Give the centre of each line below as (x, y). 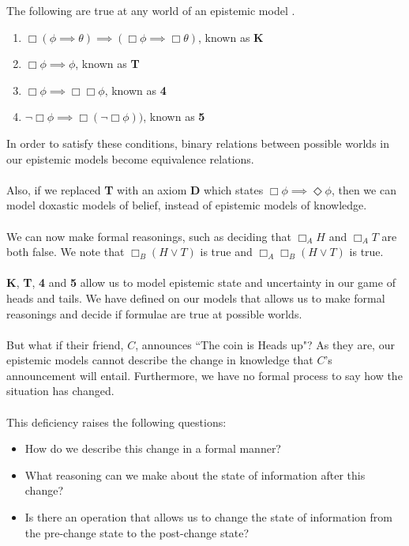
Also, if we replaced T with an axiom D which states (135, 189)
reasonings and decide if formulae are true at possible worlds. (154, 313)
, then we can (364, 189)
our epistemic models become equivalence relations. (130, 158)
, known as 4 (135, 90)
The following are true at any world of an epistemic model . (151, 10)
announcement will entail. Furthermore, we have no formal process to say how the (204, 375)
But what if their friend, (65, 344)
